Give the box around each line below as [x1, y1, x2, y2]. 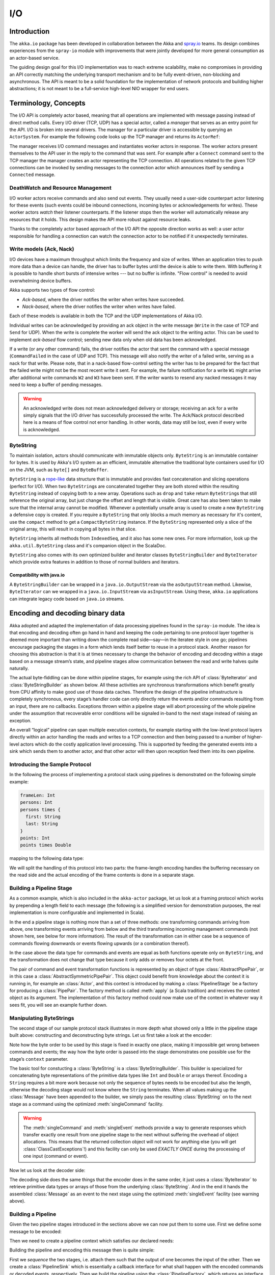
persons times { [20, 806, 61, 812]
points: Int [20, 835, 50, 841]
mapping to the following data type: [9, 855, 84, 861]
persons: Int [20, 800, 53, 805]
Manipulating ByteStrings [9, 1014, 74, 1022]
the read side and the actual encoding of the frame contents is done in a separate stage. [9, 872, 195, 878]
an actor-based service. [9, 55, 60, 61]
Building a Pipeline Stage [9, 884, 72, 891]
